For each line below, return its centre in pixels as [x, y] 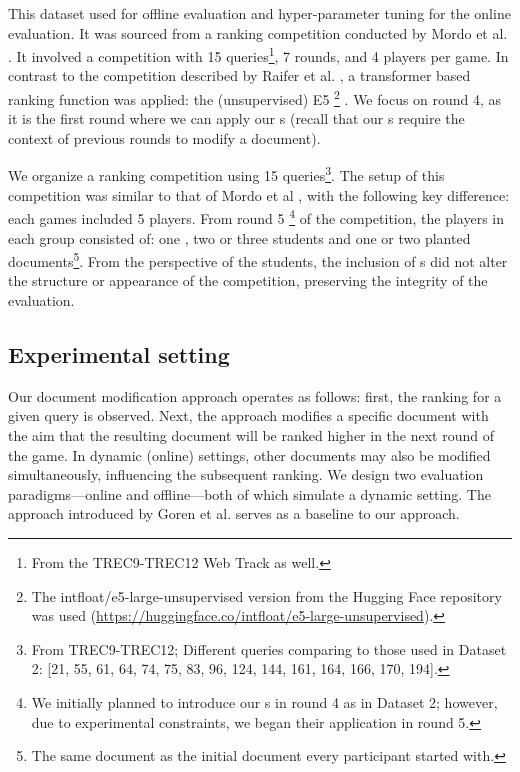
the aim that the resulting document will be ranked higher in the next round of [251, 434]
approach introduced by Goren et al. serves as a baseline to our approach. [234, 513]
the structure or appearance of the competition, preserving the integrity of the [248, 280]
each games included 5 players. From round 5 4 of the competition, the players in [256, 216]
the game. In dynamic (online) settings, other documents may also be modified [249, 454]
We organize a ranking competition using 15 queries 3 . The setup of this [226, 174]
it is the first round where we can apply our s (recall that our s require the [236, 118]
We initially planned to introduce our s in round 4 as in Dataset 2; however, [264, 701]
